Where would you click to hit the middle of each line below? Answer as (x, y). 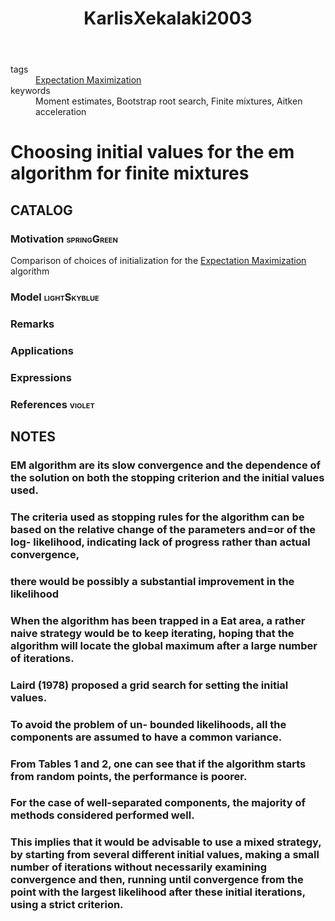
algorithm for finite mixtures (130, 173)
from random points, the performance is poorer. (129, 776)
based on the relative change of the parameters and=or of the (163, 529)
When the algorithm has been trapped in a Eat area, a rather (158, 620)
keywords (30, 91)
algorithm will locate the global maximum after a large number (164, 645)
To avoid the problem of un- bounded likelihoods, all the (148, 724)
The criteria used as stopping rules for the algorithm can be (157, 517)
